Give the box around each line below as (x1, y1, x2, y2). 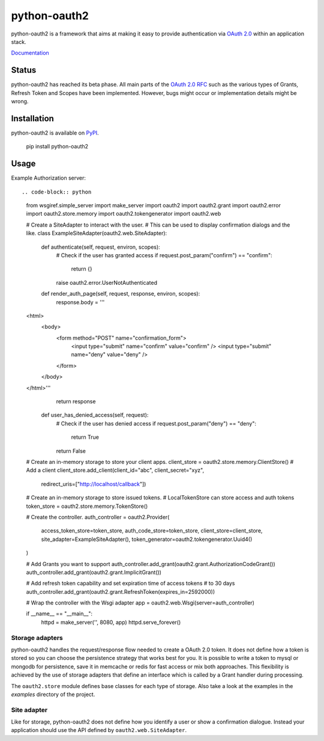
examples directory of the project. (11, 691, 95, 698)
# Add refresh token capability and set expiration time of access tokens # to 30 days (26, 580, 235, 587)
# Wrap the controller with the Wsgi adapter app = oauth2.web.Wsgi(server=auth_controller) (26, 599, 255, 606)
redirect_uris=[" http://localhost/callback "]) (41, 480, 146, 487)
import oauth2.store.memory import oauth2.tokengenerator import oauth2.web (26, 210, 221, 218)
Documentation (11, 49, 49, 56)
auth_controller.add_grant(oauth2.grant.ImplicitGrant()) (26, 569, 162, 576)
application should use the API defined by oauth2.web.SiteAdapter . (11, 727, 187, 734)
